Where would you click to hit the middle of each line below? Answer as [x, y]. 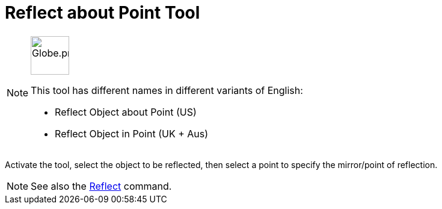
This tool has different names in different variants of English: [167, 90]
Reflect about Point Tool [103, 13]
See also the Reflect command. [101, 186]
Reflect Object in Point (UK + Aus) [132, 133]
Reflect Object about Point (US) [126, 112]
